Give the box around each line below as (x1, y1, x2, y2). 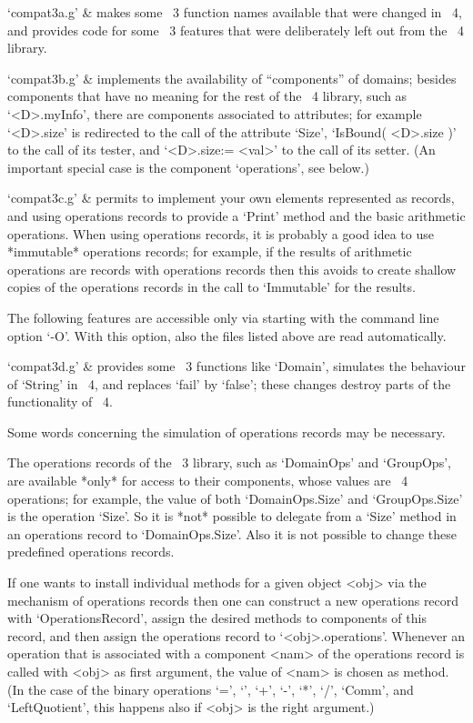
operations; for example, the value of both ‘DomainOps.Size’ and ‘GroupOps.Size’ (7, 488, 463, 507)
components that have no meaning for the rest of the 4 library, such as (7, 86, 408, 105)
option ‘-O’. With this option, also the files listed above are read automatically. (7, 326, 447, 345)
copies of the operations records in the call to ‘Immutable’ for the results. (7, 277, 416, 296)
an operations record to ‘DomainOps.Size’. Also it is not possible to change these (7, 524, 457, 543)
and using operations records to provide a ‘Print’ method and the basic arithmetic (7, 206, 466, 225)
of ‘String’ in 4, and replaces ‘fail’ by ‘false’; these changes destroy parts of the (7, 374, 451, 393)
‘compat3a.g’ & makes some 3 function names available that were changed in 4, (7, 3, 462, 21)
